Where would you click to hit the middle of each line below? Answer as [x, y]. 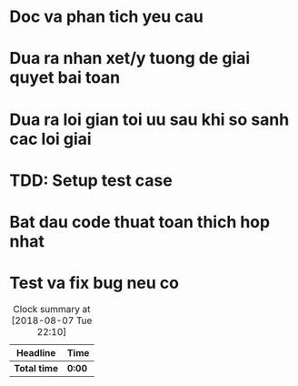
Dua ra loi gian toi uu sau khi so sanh [149, 119]
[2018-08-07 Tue [52, 320]
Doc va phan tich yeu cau [107, 17]
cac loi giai [51, 139]
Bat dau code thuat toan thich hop [140, 222]
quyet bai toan [65, 78]
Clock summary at [52, 309]
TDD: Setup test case [91, 180]
